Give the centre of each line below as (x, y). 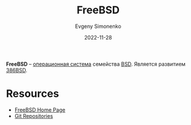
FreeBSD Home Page (40, 110)
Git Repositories (34, 116)
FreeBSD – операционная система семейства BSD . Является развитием (96, 64)
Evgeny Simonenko (98, 26)
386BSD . (17, 70)
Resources (33, 94)
